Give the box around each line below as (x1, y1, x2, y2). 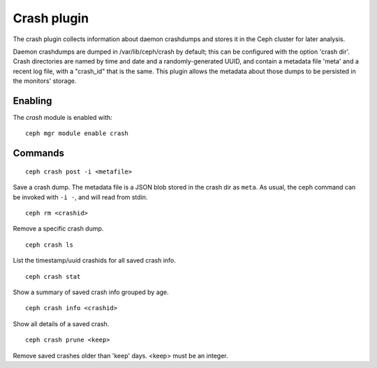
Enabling (13, 95, 52, 107)
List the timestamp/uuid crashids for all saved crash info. (13, 256, 176, 265)
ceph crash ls (25, 240, 73, 249)
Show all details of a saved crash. (13, 319, 110, 328)
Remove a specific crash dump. (13, 224, 104, 233)
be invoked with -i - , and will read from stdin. (13, 192, 148, 201)
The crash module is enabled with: (13, 114, 113, 122)
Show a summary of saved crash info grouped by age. (13, 288, 169, 296)
